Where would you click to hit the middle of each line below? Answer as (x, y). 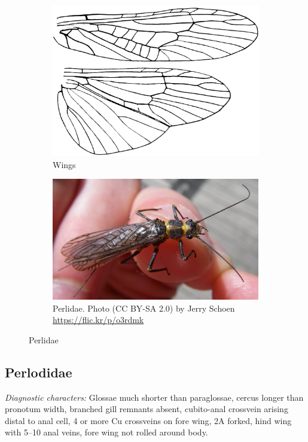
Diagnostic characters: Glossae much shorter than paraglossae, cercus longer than (154, 397)
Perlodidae (39, 372)
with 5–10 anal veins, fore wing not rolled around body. (106, 432)
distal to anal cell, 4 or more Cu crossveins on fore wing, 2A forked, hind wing (148, 420)
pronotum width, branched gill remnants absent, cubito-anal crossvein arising (147, 409)
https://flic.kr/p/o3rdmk (98, 320)
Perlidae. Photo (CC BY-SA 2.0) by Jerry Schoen (144, 308)
